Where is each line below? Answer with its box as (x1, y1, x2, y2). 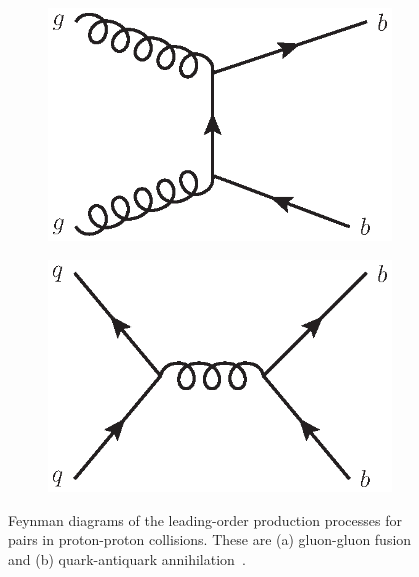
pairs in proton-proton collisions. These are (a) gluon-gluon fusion (8, 529, 412, 550)
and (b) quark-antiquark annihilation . (8, 548, 246, 569)
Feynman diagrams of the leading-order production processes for (8, 509, 402, 530)
